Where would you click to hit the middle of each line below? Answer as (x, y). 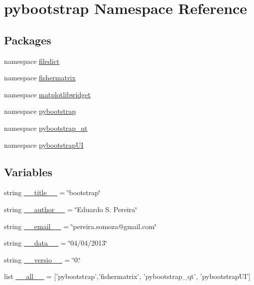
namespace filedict (32, 61)
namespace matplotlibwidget (47, 94)
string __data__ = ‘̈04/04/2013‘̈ (56, 243)
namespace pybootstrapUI (44, 144)
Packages (28, 40)
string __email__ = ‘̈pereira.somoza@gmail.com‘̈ (80, 226)
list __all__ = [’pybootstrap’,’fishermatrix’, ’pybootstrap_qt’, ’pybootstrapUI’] (127, 276)
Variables (28, 171)
